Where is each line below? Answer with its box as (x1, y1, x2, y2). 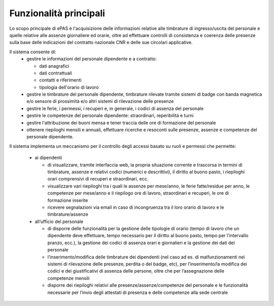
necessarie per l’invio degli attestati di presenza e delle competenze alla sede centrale (47, 289, 228, 295)
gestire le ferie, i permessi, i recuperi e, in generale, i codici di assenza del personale (26, 105, 204, 111)
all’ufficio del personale (35, 218, 84, 224)
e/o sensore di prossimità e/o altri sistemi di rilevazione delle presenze (26, 98, 174, 104)
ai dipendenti (35, 155, 62, 161)
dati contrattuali (39, 70, 72, 76)
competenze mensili (47, 275, 90, 281)
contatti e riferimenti (39, 77, 82, 83)
